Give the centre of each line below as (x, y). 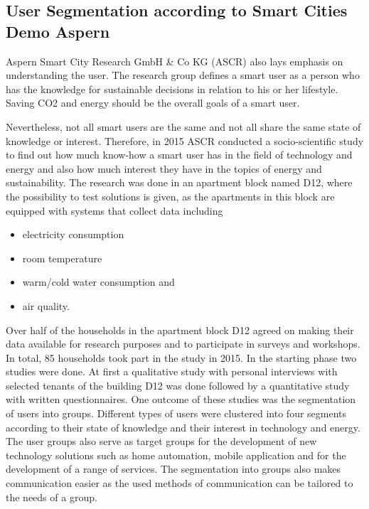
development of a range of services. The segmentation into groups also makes (173, 469)
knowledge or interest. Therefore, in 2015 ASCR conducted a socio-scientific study (185, 140)
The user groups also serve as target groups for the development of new (161, 441)
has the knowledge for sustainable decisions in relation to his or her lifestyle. (172, 89)
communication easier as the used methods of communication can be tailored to (180, 483)
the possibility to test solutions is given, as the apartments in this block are (170, 196)
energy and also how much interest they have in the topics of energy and (164, 168)
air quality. (46, 305)
